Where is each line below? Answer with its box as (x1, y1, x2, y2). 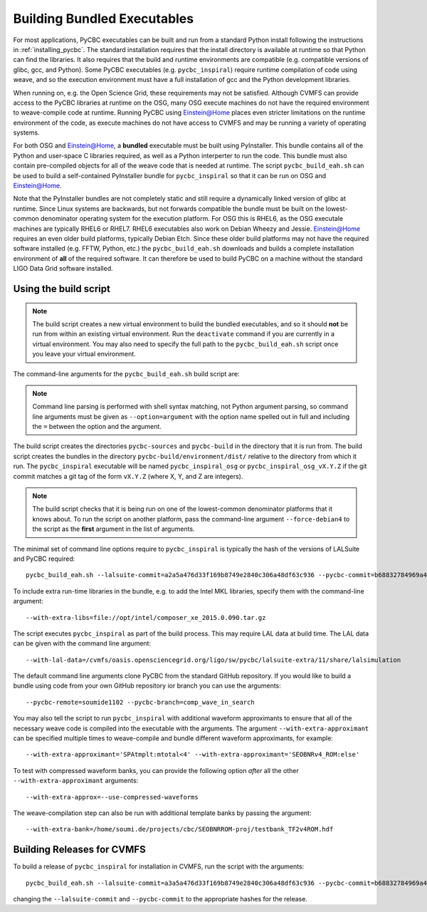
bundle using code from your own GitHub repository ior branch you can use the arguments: (13, 681, 281, 690)
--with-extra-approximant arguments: (13, 777, 139, 785)
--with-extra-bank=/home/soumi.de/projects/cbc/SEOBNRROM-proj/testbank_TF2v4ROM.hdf (26, 825, 334, 834)
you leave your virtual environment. (32, 350, 137, 358)
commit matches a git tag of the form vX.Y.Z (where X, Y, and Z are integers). (13, 472, 243, 480)
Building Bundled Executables (13, 11, 194, 26)
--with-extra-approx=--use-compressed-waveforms (26, 793, 199, 801)
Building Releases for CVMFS (13, 844, 146, 856)
